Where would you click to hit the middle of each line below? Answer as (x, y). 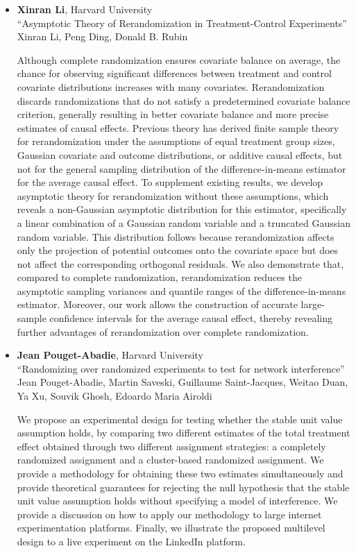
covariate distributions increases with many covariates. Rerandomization (171, 86)
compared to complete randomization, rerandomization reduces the (159, 277)
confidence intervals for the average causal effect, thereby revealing (191, 318)
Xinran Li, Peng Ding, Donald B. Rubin (102, 36)
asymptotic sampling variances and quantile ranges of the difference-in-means (181, 290)
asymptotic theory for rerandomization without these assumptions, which (173, 195)
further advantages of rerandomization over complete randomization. (163, 331)
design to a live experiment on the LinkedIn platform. (131, 541)
